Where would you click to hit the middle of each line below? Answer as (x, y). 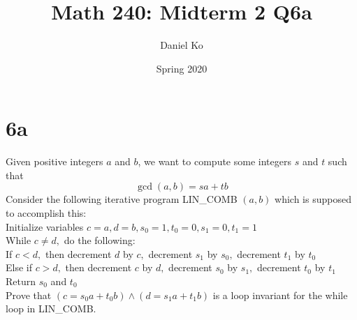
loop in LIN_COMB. (51, 308)
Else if (19, 267)
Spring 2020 (182, 68)
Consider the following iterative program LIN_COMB (122, 199)
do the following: (100, 240)
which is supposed (313, 199)
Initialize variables (45, 226)
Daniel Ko (182, 45)
